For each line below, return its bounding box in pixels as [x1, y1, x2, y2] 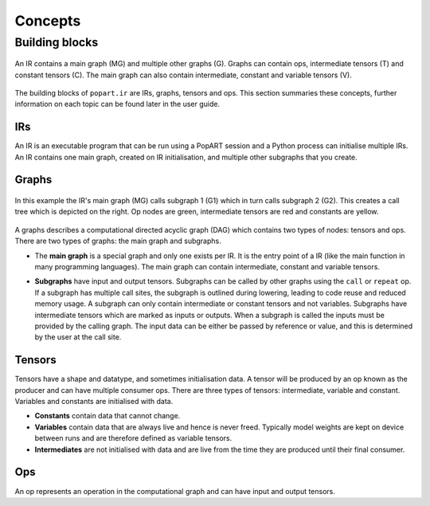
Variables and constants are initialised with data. [14, 397, 174, 406]
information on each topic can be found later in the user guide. [14, 100, 221, 109]
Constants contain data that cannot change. [34, 411, 181, 421]
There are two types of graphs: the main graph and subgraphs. [14, 236, 222, 246]
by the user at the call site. [34, 332, 122, 342]
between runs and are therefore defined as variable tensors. [34, 433, 233, 443]
